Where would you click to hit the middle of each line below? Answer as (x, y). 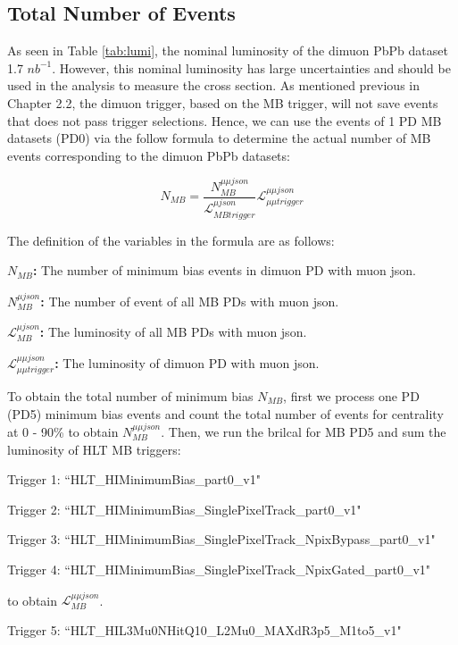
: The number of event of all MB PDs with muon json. (190, 301)
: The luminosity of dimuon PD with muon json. (187, 362)
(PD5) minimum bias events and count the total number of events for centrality (225, 413)
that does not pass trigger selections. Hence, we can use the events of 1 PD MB (225, 120)
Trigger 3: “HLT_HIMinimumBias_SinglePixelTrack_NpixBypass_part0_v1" (221, 539)
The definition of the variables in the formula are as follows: (171, 240)
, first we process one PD (351, 395)
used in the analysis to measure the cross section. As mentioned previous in (213, 85)
